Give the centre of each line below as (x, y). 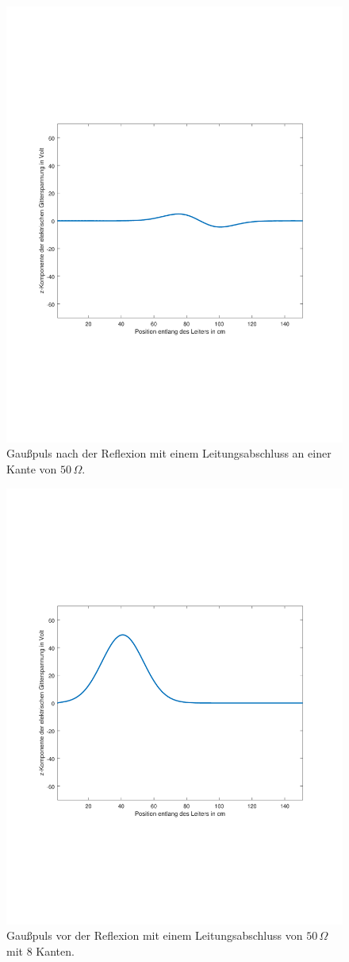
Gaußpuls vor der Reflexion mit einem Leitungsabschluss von (155, 935)
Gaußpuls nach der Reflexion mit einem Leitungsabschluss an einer (169, 453)
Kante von (32, 469)
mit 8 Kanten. (40, 950)
